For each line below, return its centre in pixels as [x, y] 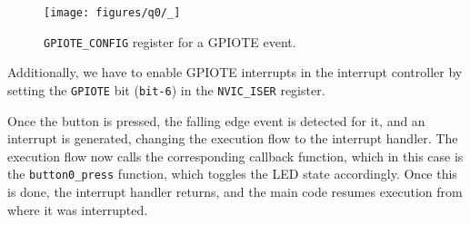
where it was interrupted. [78, 209]
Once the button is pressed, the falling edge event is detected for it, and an [216, 120]
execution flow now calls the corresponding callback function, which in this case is [235, 156]
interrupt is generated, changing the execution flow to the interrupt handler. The [233, 138]
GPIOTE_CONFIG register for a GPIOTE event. [170, 41]
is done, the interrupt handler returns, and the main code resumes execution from [235, 191]
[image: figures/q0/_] [112, 13]
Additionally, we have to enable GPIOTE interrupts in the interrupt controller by [235, 72]
